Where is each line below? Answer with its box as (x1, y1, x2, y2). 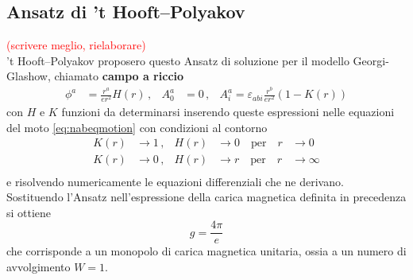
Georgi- (353, 52, 389, 68)
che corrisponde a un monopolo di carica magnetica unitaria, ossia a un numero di (6, 243, 407, 259)
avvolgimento (6, 258, 71, 274)
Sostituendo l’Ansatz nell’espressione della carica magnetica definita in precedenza (6, 189, 407, 205)
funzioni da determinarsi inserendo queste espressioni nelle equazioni (61, 103, 395, 120)
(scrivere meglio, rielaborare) (6, 37, 146, 53)
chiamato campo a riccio (54, 68, 184, 84)
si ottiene (6, 204, 52, 220)
